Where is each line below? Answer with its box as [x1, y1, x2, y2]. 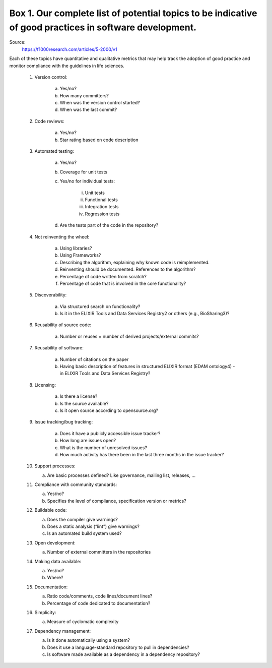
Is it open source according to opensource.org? [59, 407, 159, 413]
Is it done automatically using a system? [47, 637, 130, 643]
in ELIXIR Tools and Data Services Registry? [59, 371, 151, 377]
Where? [47, 575, 63, 581]
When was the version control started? [59, 100, 141, 106]
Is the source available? [59, 400, 109, 406]
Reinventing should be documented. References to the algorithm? [59, 266, 196, 272]
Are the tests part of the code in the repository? [59, 222, 159, 228]
